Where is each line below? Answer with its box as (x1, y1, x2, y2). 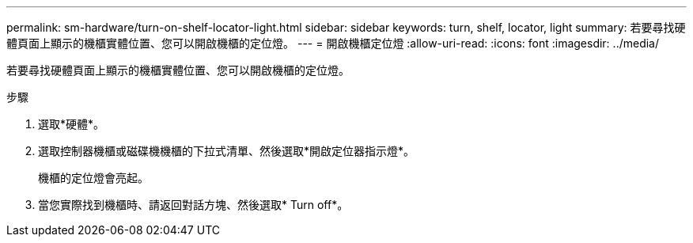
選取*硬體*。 (38, 117, 105, 131)
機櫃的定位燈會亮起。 (38, 171, 149, 184)
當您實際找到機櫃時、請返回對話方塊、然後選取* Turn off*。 (38, 198, 349, 211)
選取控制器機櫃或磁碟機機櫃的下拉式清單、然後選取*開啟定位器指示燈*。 (38, 144, 415, 158)
